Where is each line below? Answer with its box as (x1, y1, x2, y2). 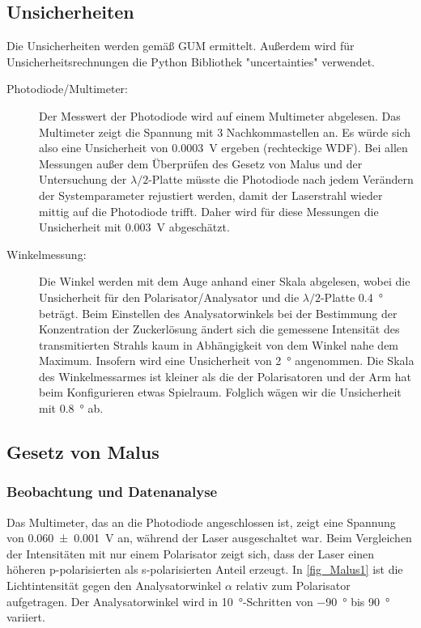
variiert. (6, 609, 45, 626)
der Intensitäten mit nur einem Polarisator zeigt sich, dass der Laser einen (6, 545, 375, 562)
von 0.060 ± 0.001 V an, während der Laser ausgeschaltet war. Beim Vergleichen (6, 529, 412, 546)
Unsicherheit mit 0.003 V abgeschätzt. (39, 219, 230, 235)
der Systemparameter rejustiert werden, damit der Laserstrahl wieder (39, 186, 383, 203)
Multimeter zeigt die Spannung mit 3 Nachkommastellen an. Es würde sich (39, 123, 410, 140)
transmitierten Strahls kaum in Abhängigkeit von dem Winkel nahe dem (39, 336, 399, 353)
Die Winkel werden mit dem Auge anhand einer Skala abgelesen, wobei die (39, 273, 410, 290)
